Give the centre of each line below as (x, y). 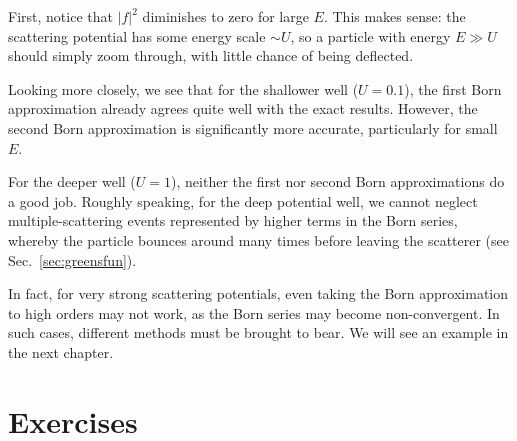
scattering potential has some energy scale (137, 35)
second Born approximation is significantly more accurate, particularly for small (253, 127)
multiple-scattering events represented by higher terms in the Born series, (233, 220)
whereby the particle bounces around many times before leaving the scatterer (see (259, 239)
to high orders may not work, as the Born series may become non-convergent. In (254, 312)
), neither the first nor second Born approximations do (338, 181)
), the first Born (453, 88)
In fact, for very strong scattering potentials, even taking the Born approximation (258, 293)
